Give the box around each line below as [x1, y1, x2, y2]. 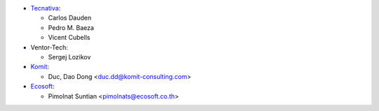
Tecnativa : [30, 4, 61, 12]
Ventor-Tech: [30, 43, 68, 52]
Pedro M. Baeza [48, 23, 95, 31]
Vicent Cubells [48, 34, 91, 42]
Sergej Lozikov [48, 52, 91, 61]
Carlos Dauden [48, 14, 91, 22]
